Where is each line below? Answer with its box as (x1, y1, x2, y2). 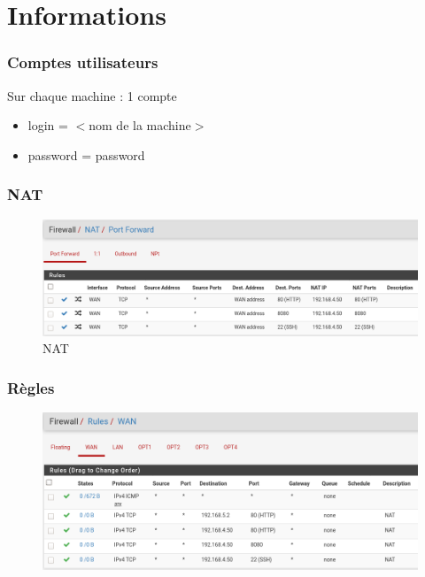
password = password (27, 145, 145, 164)
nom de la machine (89, 116, 191, 135)
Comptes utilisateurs (7, 51, 158, 73)
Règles (7, 376, 55, 398)
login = (27, 116, 68, 135)
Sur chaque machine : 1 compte (7, 86, 177, 104)
